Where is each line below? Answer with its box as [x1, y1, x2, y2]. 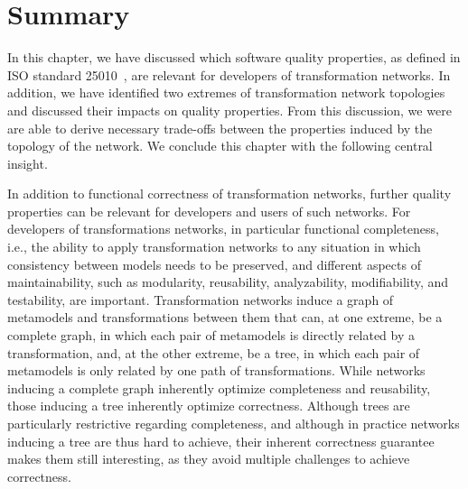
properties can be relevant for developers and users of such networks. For [7, 201, 411, 220]
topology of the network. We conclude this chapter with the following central [7, 136, 433, 155]
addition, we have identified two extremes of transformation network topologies [7, 83, 445, 102]
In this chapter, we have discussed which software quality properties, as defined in [7, 48, 461, 67]
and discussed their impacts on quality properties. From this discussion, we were [7, 100, 452, 119]
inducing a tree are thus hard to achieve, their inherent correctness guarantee [7, 431, 435, 450]
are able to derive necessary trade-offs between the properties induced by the [7, 118, 433, 137]
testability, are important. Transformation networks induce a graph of [7, 290, 394, 309]
